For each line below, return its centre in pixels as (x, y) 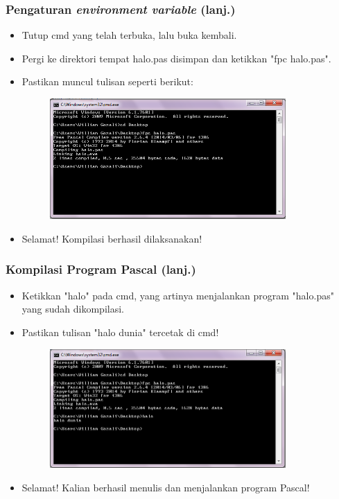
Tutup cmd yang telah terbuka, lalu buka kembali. (129, 35)
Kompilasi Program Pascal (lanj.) (101, 269)
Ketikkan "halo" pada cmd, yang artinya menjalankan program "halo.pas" (178, 295)
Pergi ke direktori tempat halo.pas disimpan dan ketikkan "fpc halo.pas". (176, 58)
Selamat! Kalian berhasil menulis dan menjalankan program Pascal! (166, 487)
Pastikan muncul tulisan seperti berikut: (107, 81)
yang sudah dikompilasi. (73, 309)
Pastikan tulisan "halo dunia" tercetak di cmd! (120, 332)
